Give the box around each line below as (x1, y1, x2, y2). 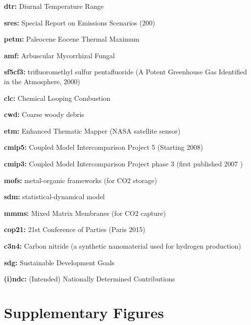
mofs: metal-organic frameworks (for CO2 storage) (4, 175, 157, 185)
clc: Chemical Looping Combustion (4, 93, 111, 103)
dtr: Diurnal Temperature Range (4, 1, 104, 11)
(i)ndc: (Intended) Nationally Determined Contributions (4, 274, 175, 284)
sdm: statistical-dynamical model (4, 191, 105, 202)
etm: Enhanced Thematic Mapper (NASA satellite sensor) (4, 125, 181, 136)
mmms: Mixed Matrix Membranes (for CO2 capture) (4, 208, 166, 218)
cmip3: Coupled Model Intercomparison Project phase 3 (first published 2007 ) (4, 158, 243, 168)
